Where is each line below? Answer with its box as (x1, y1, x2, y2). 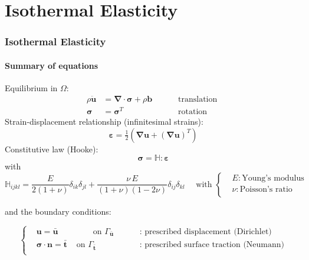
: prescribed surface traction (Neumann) (139, 240, 285, 249)
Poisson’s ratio (239, 185, 292, 194)
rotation (178, 107, 208, 116)
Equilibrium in (5, 82, 58, 94)
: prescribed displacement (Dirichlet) (139, 227, 272, 236)
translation (178, 95, 218, 104)
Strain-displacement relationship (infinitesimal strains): (5, 115, 203, 127)
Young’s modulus (242, 174, 304, 182)
